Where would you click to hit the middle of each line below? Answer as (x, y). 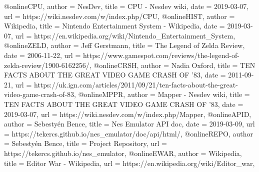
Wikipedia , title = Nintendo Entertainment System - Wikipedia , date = (114, 26)
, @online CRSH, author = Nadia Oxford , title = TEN (172, 65)
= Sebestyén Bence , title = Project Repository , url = (85, 143)
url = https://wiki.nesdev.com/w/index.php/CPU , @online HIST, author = (119, 16)
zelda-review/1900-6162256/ (47, 65)
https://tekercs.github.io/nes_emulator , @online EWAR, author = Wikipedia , (123, 153)
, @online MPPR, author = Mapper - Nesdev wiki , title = (162, 94)
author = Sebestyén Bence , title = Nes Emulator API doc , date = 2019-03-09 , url (129, 124)
